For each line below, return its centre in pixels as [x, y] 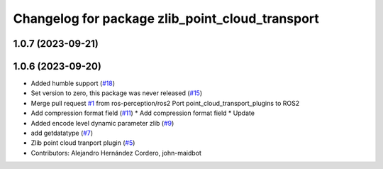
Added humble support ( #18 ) [73, 83]
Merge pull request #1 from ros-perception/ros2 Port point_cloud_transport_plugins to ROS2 [165, 103]
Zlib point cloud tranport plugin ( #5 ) [83, 143]
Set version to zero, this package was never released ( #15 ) [116, 93]
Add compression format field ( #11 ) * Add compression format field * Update [143, 113]
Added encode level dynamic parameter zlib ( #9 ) [102, 123]
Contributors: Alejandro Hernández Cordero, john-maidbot [116, 153]
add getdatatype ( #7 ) [62, 133]
